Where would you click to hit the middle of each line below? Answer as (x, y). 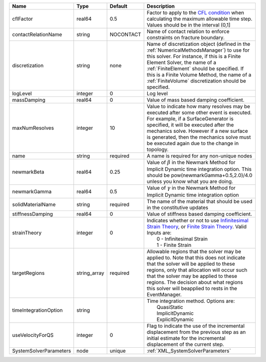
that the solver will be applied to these (191, 264)
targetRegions (28, 273)
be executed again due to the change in (193, 143)
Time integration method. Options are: (191, 301)
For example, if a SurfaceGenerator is (190, 119)
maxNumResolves (33, 128)
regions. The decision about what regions (195, 282)
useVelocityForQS (33, 335)
